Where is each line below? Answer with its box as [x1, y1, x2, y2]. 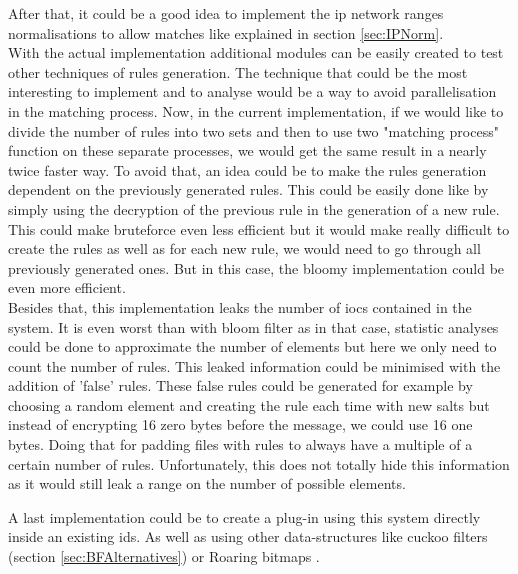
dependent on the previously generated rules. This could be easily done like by [8, 179, 489, 200]
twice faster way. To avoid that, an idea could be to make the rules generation [8, 159, 487, 180]
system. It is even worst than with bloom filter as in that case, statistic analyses [8, 316, 499, 337]
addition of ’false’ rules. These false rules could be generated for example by [8, 375, 473, 396]
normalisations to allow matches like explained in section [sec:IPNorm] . [8, 22, 444, 43]
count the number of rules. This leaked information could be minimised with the [8, 355, 501, 376]
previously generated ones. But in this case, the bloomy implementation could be [8, 257, 505, 278]
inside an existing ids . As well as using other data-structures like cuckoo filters [8, 526, 488, 547]
